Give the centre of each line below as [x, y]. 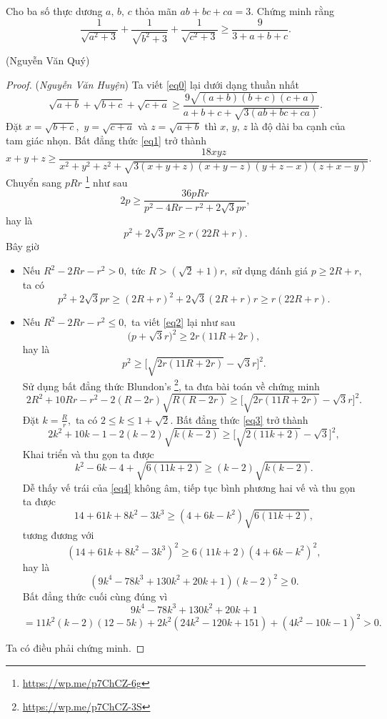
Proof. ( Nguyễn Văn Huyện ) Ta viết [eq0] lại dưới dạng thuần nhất [152, 84]
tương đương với [58, 535]
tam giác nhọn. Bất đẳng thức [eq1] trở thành [106, 140]
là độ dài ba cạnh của [298, 126]
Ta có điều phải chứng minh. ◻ [75, 648]
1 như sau [106, 181]
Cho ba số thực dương [54, 11]
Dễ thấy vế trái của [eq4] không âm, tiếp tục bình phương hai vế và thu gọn [189, 487]
